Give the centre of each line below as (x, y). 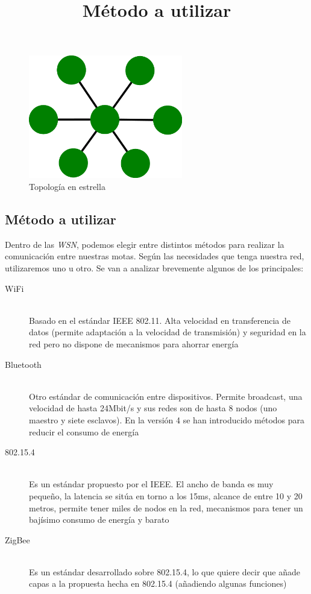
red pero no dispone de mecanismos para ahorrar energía (134, 343)
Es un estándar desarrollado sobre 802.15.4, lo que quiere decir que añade (165, 571)
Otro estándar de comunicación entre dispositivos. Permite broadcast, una (166, 396)
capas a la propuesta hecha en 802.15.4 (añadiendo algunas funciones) (158, 583)
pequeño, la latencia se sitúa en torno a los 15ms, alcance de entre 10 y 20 (166, 495)
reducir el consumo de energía (84, 431)
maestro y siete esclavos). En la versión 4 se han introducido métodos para (167, 419)
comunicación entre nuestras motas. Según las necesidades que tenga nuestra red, (155, 256)
